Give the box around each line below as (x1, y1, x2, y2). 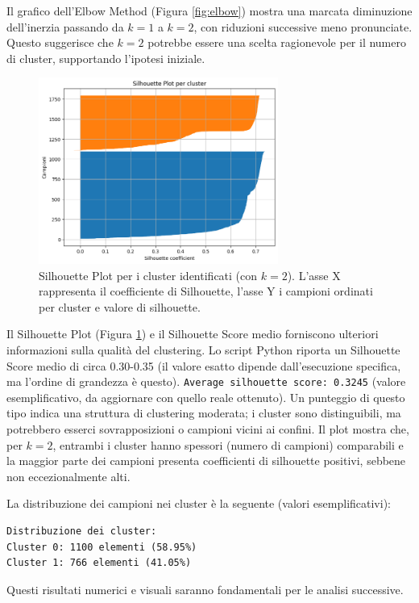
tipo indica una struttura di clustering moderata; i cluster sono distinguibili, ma (6, 404, 401, 421)
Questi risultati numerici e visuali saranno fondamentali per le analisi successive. (6, 580, 404, 597)
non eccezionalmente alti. (6, 467, 131, 484)
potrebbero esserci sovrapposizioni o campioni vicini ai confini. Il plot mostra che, (6, 420, 409, 437)
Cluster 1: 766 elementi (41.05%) (6, 557, 192, 569)
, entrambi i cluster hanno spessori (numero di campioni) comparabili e (52, 436, 404, 453)
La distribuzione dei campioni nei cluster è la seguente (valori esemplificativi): (6, 495, 391, 512)
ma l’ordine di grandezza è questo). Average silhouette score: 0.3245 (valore (6, 373, 406, 390)
